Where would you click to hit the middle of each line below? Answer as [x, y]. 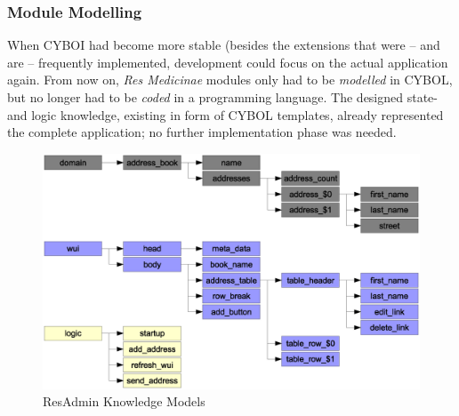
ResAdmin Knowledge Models [124, 401]
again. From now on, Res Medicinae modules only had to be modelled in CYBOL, [230, 80]
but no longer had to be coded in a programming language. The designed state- [222, 97]
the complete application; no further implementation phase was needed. [202, 132]
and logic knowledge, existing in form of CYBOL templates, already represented [225, 114]
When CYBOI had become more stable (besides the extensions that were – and [224, 45]
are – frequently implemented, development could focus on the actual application [228, 62]
